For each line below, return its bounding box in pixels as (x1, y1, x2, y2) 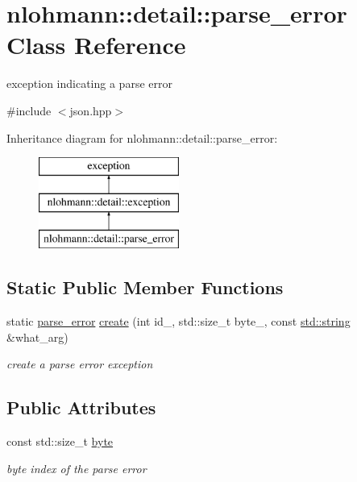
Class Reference (6, 28, 186, 61)
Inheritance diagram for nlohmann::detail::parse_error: (6, 129, 278, 146)
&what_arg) (6, 328, 68, 345)
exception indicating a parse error (6, 75, 172, 92)
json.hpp (69, 102, 112, 118)
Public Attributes (6, 395, 156, 420)
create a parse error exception (6, 355, 153, 372)
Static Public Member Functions (6, 275, 284, 300)
